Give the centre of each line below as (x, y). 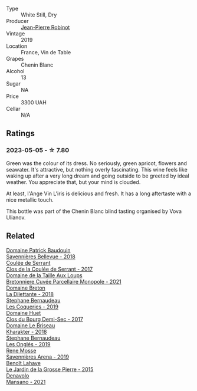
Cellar (13, 109)
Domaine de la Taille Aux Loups (44, 275)
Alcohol (15, 71)
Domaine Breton (26, 288)
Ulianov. (16, 217)
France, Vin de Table (46, 52)
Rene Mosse (21, 350)
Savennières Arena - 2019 (38, 357)
